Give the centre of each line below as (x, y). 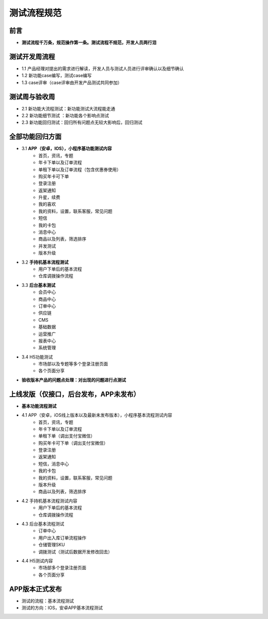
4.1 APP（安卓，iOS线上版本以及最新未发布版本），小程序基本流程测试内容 (97, 415)
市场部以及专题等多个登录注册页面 (73, 364)
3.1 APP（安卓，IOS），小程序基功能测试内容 (67, 149)
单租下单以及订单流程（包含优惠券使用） (80, 170)
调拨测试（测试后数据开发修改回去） (75, 551)
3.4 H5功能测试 (37, 357)
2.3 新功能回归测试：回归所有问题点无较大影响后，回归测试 (82, 122)
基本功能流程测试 (39, 406)
